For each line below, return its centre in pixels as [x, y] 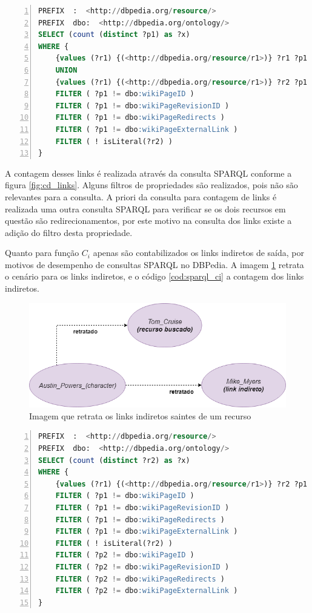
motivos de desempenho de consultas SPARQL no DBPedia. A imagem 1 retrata [154, 264]
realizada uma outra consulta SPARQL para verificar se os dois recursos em [145, 208]
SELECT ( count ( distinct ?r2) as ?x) [114, 460]
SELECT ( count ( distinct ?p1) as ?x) [114, 35]
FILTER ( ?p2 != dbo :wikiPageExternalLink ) [147, 591]
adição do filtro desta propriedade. [69, 232]
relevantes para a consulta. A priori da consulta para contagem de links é [141, 196]
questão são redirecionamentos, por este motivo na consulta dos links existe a [148, 221]
